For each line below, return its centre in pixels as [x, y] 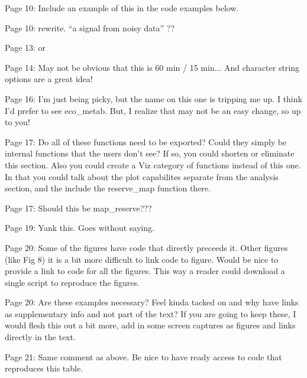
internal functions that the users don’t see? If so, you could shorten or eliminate [150, 153]
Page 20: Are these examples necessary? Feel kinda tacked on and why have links [152, 302]
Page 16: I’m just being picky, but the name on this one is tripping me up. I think [153, 98]
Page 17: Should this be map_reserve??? [78, 208]
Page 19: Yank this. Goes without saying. [80, 228]
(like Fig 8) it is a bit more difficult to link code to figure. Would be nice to [142, 259]
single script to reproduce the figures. [72, 282]
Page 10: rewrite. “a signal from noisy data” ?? [90, 27]
